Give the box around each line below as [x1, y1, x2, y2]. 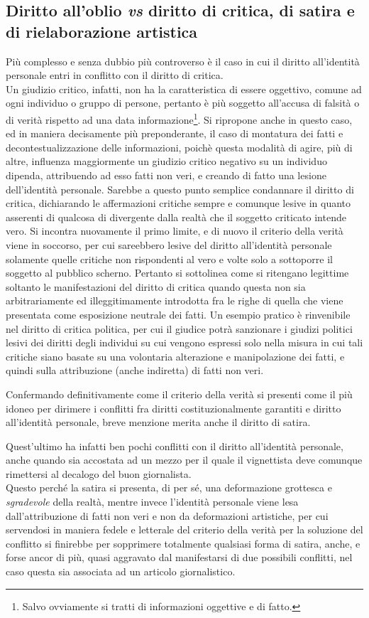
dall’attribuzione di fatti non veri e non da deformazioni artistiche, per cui [6, 508, 329, 523]
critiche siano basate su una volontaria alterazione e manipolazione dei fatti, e [6, 348, 345, 363]
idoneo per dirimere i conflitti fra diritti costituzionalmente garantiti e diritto [6, 400, 341, 415]
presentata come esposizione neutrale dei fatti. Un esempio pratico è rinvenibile [6, 307, 351, 321]
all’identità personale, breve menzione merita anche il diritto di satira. [6, 415, 311, 430]
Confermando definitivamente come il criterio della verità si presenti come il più [6, 386, 353, 401]
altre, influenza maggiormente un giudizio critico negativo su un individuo [6, 154, 327, 169]
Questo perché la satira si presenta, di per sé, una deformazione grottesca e [6, 480, 332, 495]
